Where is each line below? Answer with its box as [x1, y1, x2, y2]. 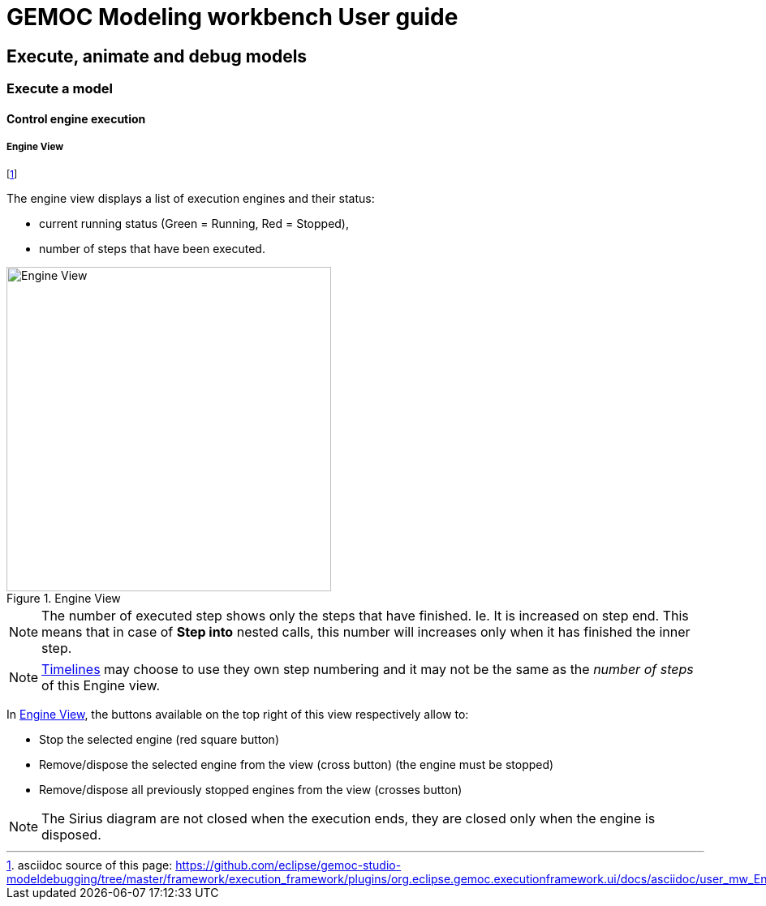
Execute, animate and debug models [6, 45, 308, 67]
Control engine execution [6, 111, 146, 126]
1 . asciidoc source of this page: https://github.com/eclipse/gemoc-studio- [6, 857, 402, 872]
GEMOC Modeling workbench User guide [6, 3, 458, 31]
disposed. [41, 826, 101, 843]
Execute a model [6, 80, 113, 97]
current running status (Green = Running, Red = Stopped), [39, 216, 350, 230]
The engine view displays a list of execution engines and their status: [6, 191, 375, 205]
